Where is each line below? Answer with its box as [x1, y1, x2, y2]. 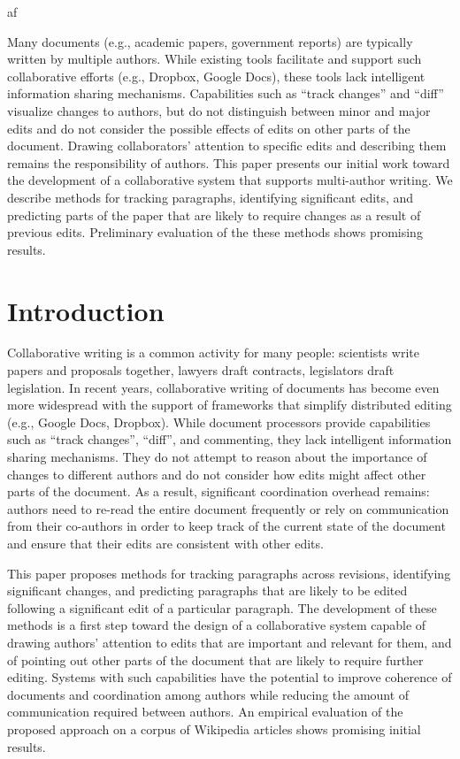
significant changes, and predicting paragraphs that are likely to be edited [7, 581, 408, 600]
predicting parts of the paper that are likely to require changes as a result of [7, 205, 421, 224]
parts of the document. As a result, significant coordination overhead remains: [7, 482, 430, 501]
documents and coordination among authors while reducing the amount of [7, 685, 410, 703]
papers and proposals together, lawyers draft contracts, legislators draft [7, 361, 395, 379]
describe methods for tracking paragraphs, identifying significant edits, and [7, 188, 414, 206]
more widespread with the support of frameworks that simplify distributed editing [7, 395, 452, 414]
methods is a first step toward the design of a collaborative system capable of [7, 616, 426, 634]
